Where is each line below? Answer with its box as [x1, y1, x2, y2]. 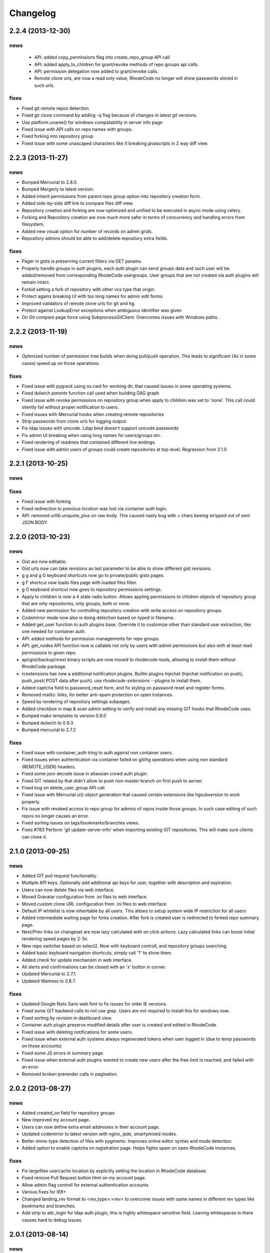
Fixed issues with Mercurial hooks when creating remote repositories [21, 411, 164, 417]
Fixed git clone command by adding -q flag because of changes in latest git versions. [21, 112, 197, 118]
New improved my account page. [21, 1117, 90, 1123]
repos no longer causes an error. [21, 812, 89, 819]
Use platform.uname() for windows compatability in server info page [21, 119, 162, 125]
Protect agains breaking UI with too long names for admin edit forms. [21, 293, 164, 299]
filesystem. [21, 221, 44, 228]
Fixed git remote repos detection [21, 105, 89, 111]
